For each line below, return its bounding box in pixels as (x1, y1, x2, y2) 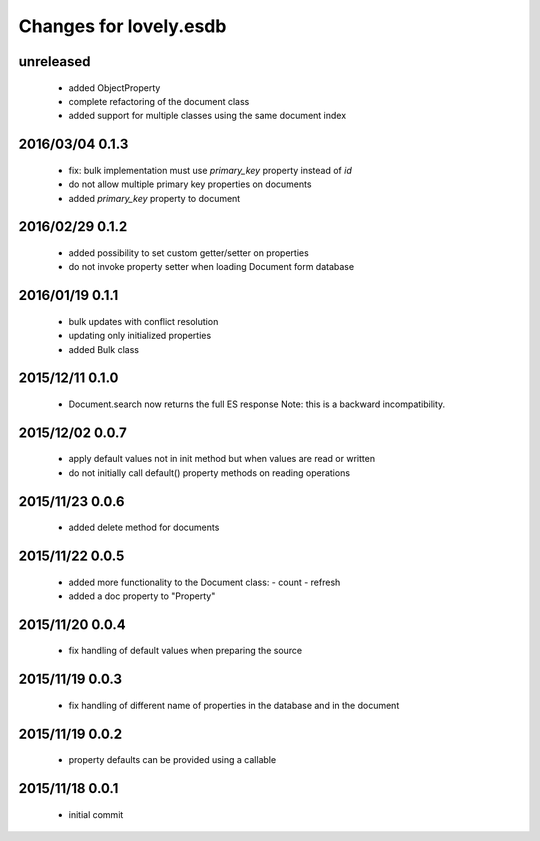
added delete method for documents (68, 521, 220, 534)
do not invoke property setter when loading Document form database (68, 261, 355, 273)
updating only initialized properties (68, 330, 212, 342)
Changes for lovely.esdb (18, 15, 227, 37)
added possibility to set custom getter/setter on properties (68, 246, 309, 259)
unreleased (18, 53, 91, 70)
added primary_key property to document (68, 192, 241, 204)
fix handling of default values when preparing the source (68, 645, 303, 657)
